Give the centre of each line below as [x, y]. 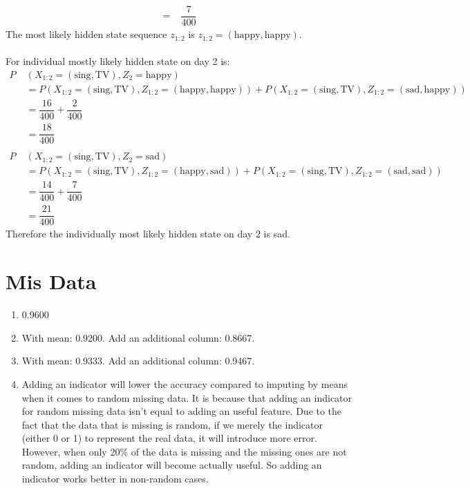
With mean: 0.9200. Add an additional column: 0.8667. [138, 337]
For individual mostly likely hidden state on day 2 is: [118, 61]
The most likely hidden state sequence [86, 34]
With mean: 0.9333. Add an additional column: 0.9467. [138, 361]
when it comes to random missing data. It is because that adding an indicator [187, 397]
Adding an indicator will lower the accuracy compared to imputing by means [185, 383]
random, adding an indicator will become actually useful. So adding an [172, 465]
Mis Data [51, 281]
